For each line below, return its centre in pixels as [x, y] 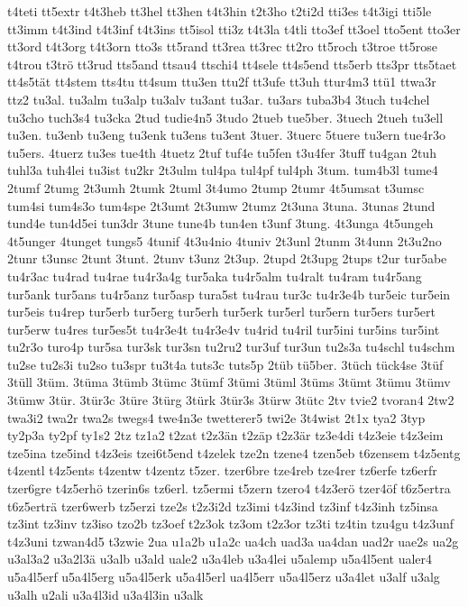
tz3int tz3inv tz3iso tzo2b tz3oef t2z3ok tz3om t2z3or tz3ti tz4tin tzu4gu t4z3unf [231, 524]
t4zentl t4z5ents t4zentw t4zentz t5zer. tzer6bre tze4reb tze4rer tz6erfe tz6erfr [222, 470]
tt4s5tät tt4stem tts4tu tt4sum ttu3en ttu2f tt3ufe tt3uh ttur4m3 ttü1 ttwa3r [222, 82]
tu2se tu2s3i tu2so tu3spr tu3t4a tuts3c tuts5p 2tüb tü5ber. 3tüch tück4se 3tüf [225, 364]
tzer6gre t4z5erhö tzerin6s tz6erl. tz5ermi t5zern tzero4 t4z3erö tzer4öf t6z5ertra [229, 488]
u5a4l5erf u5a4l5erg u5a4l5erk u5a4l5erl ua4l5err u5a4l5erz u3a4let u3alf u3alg [224, 576]
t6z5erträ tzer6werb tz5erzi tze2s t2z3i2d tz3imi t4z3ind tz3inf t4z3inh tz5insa [223, 506]
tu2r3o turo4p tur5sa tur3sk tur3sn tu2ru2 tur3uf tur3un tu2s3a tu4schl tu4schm [231, 347]
